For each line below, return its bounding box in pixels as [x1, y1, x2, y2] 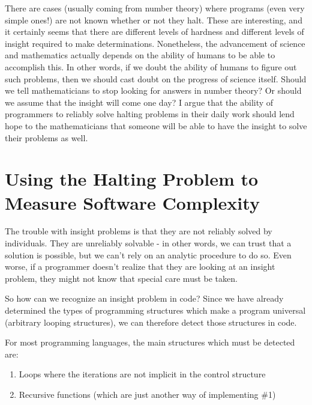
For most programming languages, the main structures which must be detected [5, 336, 295, 349]
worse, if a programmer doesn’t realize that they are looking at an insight [5, 260, 275, 273]
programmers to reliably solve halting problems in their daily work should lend [5, 108, 295, 120]
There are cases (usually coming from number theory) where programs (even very [5, 2, 305, 14]
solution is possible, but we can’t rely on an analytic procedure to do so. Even [5, 248, 292, 261]
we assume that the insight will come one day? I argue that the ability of [5, 96, 274, 108]
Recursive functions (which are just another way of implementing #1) [19, 388, 276, 400]
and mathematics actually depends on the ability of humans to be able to [5, 49, 275, 61]
